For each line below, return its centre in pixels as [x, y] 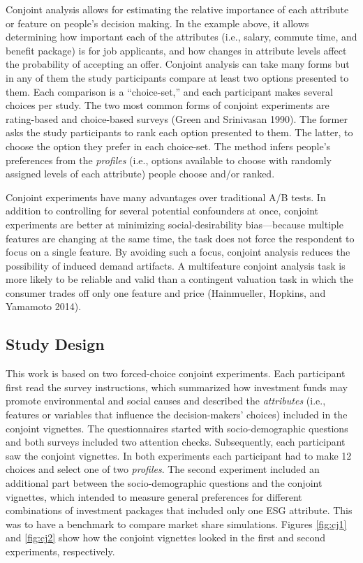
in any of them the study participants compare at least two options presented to [177, 77]
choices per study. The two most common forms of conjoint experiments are [168, 105]
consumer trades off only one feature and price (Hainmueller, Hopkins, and [166, 292]
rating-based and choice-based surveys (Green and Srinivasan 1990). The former [177, 118]
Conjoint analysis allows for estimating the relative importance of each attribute [177, 9]
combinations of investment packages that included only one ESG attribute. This [179, 510]
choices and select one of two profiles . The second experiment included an [163, 469]
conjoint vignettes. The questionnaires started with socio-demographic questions [177, 428]
